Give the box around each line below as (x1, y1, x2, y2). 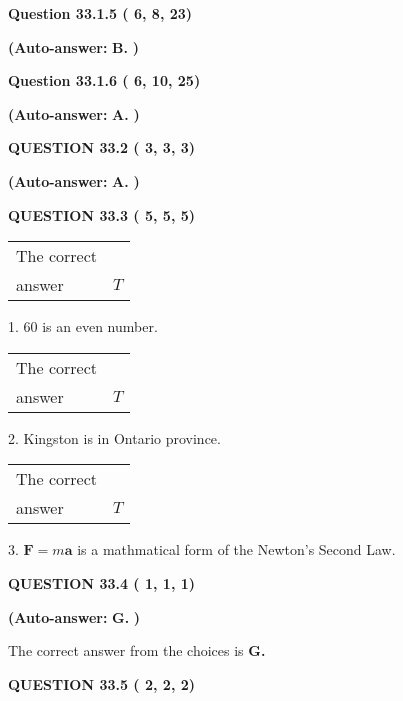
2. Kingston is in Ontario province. (8, 427, 221, 448)
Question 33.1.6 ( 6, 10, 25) (8, 70, 201, 91)
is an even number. (42, 316, 158, 337)
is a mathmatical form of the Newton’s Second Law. (77, 539, 396, 560)
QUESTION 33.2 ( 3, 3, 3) (8, 137, 196, 158)
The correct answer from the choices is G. (8, 640, 266, 661)
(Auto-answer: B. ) (8, 36, 139, 57)
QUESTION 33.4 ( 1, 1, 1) (8, 572, 196, 593)
